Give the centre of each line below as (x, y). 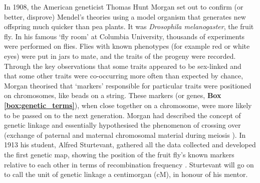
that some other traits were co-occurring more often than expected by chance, (124, 76)
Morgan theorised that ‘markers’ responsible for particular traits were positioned (128, 85)
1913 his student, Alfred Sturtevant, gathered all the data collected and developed (130, 145)
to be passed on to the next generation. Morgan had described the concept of (122, 115)
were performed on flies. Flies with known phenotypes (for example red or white (127, 46)
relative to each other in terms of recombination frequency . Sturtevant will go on (129, 164)
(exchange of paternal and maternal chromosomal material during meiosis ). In (125, 134)
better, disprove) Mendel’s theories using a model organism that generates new (125, 16)
